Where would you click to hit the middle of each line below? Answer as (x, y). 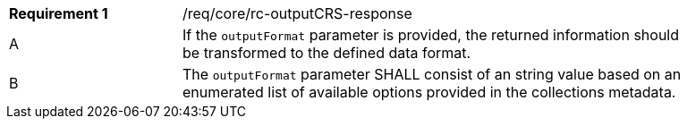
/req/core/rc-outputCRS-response (297, 13)
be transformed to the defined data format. (327, 53)
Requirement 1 (59, 13)
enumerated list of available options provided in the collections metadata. (429, 92)
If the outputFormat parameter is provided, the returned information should (431, 35)
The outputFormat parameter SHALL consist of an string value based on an (432, 74)
